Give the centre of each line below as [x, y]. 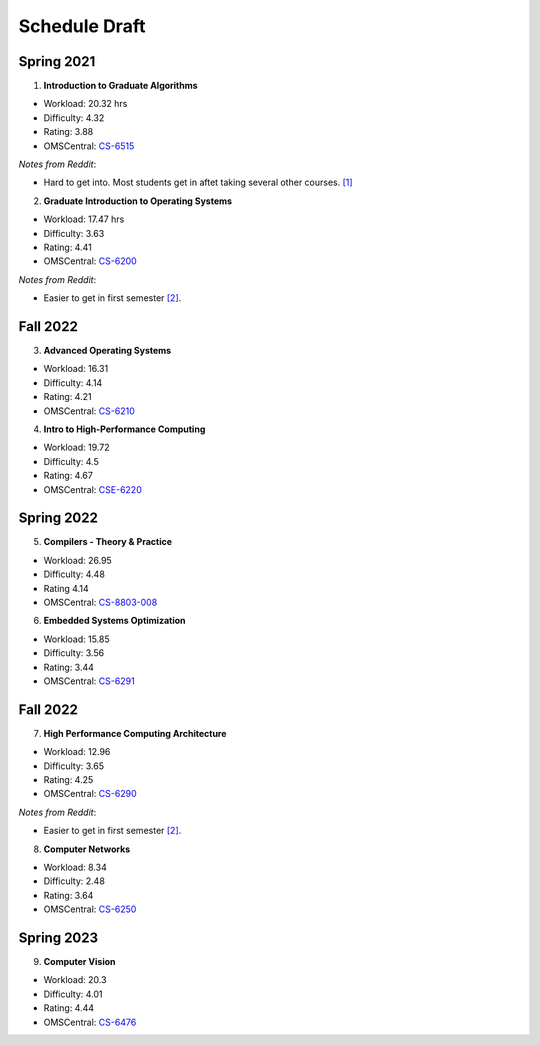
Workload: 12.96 [77, 752]
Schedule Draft [82, 26]
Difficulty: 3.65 [74, 766]
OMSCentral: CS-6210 [89, 411]
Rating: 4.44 [69, 1008]
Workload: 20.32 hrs [85, 104]
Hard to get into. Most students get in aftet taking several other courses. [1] [198, 182]
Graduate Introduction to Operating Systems [138, 201]
